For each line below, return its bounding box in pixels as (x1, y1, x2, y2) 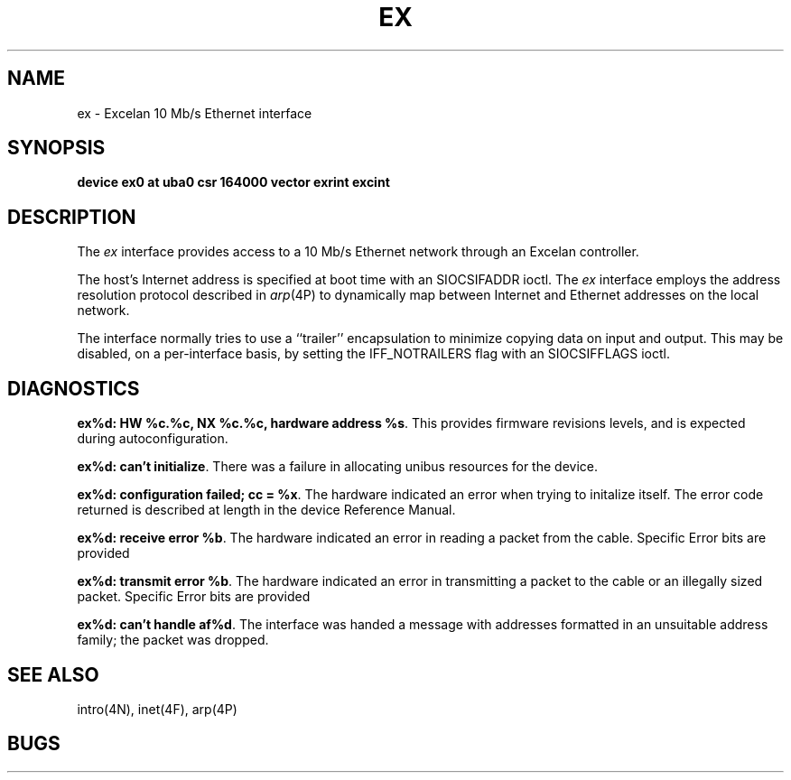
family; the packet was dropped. (77, 632, 269, 648)
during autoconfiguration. (77, 431, 228, 447)
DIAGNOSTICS (7, 376, 140, 400)
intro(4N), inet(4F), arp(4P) (77, 701, 237, 717)
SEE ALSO (7, 663, 99, 686)
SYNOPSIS (7, 136, 106, 160)
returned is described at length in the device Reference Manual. (77, 502, 456, 518)
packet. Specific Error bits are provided (77, 589, 311, 605)
